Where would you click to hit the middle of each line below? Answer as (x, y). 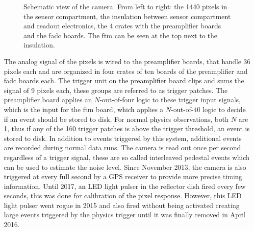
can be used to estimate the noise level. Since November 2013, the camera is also (125, 167)
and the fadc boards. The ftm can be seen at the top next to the (120, 35)
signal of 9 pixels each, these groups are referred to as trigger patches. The (116, 90)
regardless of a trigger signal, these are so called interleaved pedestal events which (127, 157)
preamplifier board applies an (48, 100)
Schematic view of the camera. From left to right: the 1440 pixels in (125, 6)
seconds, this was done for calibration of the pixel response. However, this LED (123, 196)
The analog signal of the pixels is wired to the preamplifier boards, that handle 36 (127, 61)
